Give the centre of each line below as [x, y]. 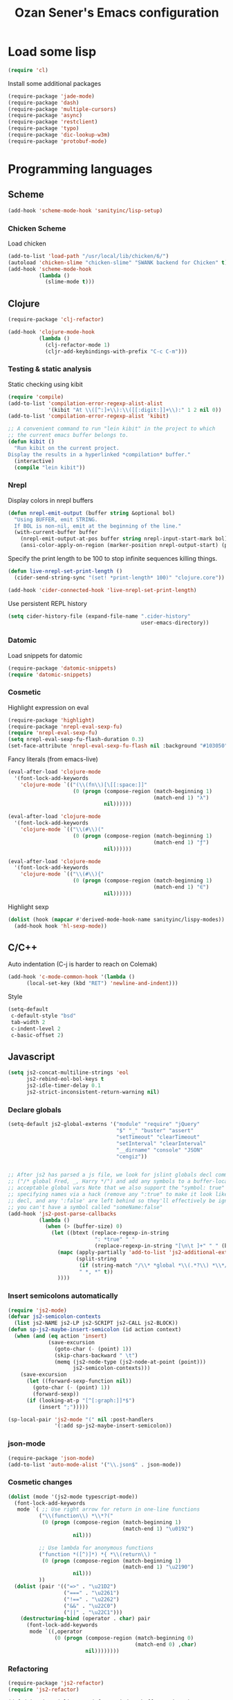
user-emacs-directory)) [175, 623]
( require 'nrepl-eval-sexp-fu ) [53, 733]
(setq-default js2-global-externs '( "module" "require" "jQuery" [104, 1125]
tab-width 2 [28, 1022]
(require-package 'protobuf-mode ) [58, 141]
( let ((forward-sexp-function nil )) [79, 1381]
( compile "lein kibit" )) [50, 467]
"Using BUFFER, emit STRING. [56, 519]
